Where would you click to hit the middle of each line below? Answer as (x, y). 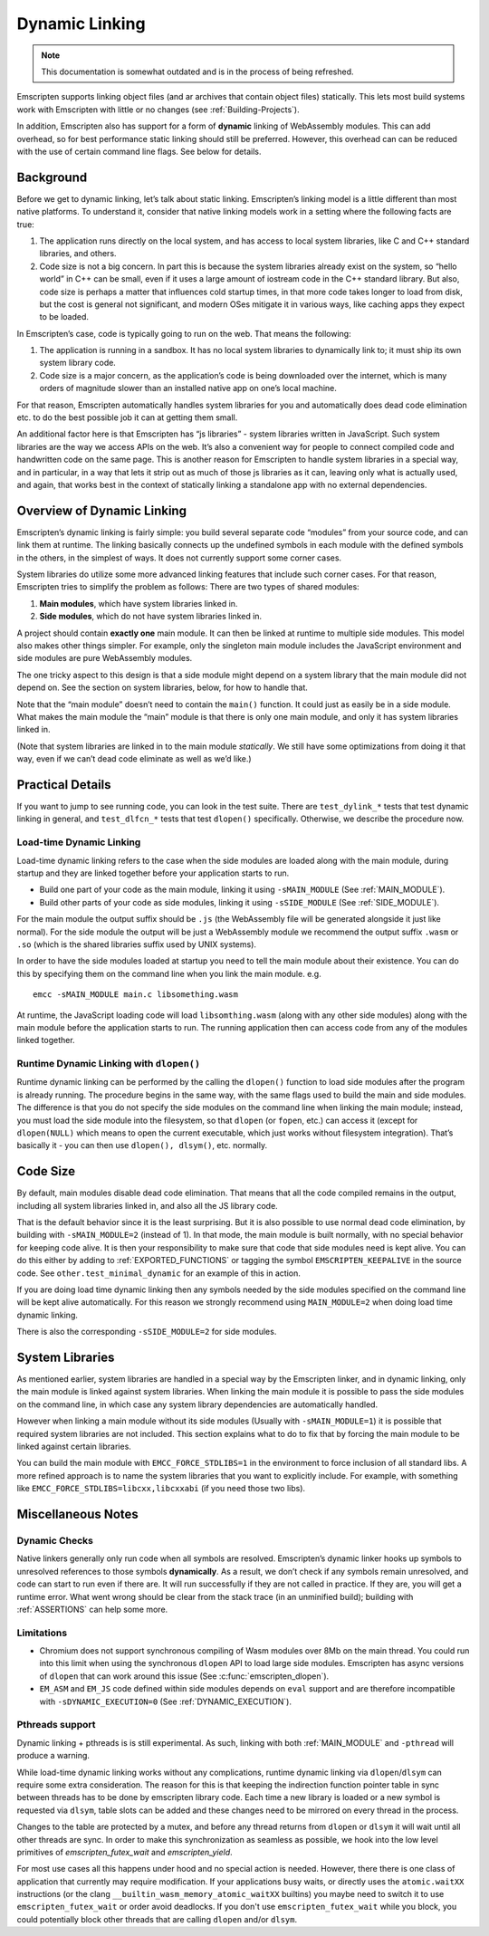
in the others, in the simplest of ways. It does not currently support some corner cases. (179, 558)
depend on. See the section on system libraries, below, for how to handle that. (162, 687)
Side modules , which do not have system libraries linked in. (151, 617)
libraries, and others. (78, 254)
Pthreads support (56, 1725)
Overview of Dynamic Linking (102, 510)
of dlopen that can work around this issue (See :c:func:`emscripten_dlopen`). (184, 1676)
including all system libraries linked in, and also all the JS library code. (147, 1205)
